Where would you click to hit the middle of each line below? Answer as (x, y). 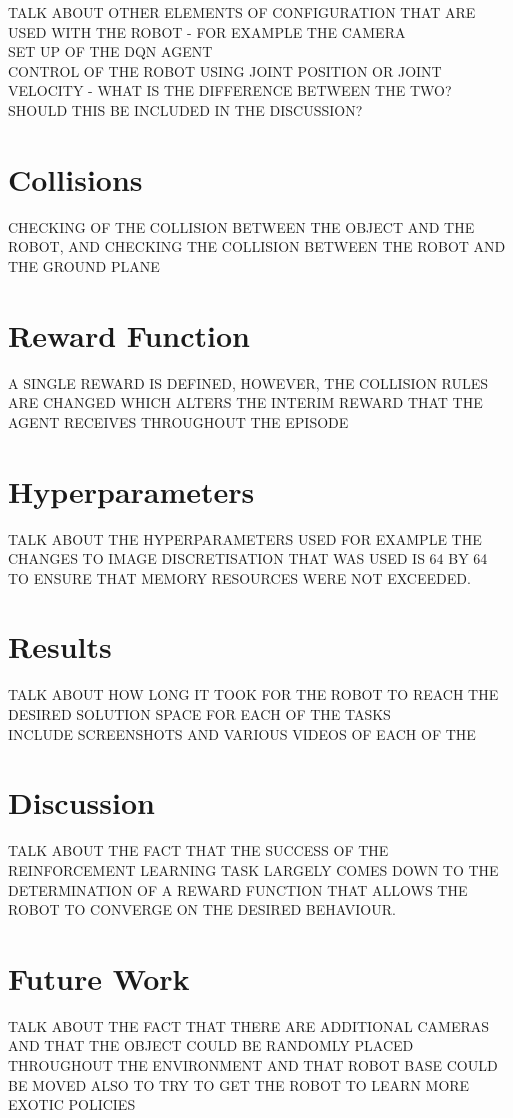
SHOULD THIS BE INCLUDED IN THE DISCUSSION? (185, 109)
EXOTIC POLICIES (72, 1104)
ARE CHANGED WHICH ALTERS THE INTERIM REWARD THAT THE (245, 402)
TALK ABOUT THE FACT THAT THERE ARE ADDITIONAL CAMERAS (249, 1025)
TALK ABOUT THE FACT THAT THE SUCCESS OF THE (198, 850)
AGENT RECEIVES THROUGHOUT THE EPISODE (178, 421)
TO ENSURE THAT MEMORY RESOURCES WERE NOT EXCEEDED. (239, 577)
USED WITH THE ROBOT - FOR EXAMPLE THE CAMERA (207, 31)
